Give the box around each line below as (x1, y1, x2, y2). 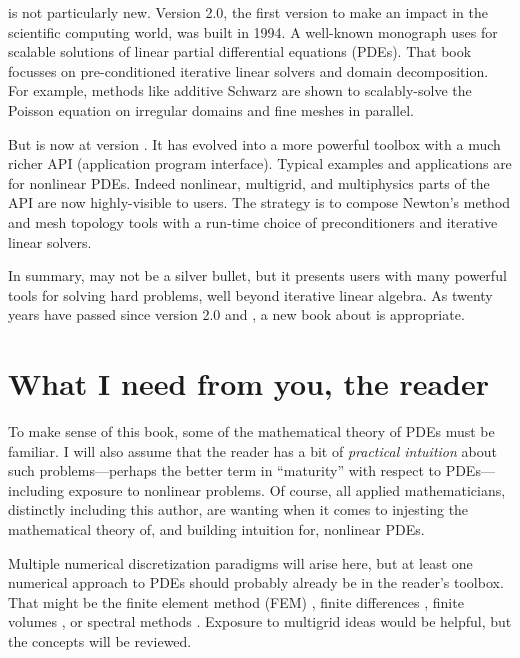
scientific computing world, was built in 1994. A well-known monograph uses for (8, 21, 498, 42)
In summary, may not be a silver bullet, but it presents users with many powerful (8, 265, 507, 286)
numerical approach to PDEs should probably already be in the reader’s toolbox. (8, 572, 504, 593)
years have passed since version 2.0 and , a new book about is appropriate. (8, 304, 465, 325)
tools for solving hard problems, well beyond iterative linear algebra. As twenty (8, 284, 493, 305)
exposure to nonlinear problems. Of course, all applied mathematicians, (68, 479, 506, 500)
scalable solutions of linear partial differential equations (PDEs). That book (8, 41, 472, 62)
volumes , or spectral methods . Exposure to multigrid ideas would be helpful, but (8, 611, 512, 632)
